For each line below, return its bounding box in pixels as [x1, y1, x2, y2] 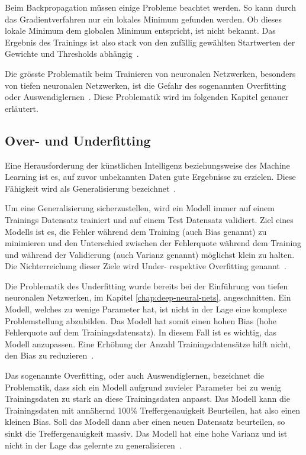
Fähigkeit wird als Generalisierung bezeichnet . [5, 182, 176, 194]
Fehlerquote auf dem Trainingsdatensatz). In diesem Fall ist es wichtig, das [5, 326, 277, 338]
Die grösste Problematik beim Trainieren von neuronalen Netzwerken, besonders [5, 67, 296, 79]
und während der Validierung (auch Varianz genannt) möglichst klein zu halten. [5, 248, 295, 260]
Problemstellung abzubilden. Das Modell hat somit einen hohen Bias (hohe [5, 314, 277, 327]
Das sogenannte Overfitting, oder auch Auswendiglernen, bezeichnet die [5, 369, 265, 382]
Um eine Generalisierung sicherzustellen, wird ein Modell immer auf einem [5, 202, 275, 214]
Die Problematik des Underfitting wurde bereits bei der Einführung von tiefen [5, 279, 288, 292]
